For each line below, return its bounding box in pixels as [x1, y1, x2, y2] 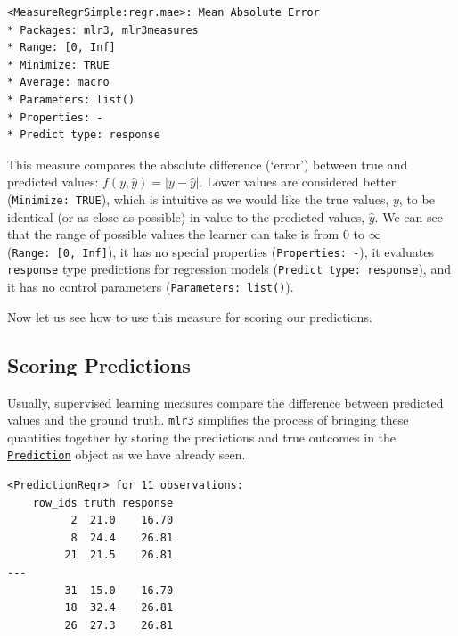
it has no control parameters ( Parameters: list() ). [7, 277, 294, 296]
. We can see [374, 207, 443, 226]
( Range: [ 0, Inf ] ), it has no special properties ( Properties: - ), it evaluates [7, 242, 434, 260]
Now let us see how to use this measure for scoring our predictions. [7, 307, 372, 326]
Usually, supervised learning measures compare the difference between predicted [7, 392, 444, 411]
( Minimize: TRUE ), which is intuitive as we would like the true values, [7, 189, 389, 208]
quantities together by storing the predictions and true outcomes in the [7, 427, 397, 446]
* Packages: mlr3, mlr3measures [7, 23, 199, 37]
